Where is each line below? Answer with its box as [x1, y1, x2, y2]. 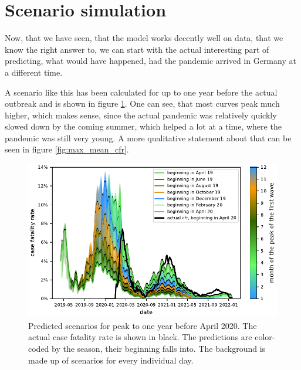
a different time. [5, 66, 63, 78]
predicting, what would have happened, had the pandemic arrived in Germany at [5, 55, 296, 67]
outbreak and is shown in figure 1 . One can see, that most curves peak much [5, 97, 280, 110]
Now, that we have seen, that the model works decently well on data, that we [5, 32, 283, 44]
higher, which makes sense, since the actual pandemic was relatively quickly [5, 108, 277, 121]
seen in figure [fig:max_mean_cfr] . [5, 143, 129, 155]
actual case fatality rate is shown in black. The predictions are [28, 331, 252, 343]
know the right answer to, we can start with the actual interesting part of [5, 43, 269, 55]
